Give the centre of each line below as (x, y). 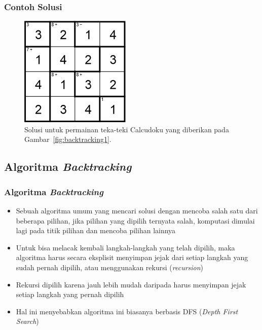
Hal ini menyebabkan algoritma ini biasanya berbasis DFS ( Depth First (127, 311)
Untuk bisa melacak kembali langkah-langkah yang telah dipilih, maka (125, 247)
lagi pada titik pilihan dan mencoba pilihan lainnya (96, 230)
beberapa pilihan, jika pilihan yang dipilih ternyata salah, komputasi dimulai (135, 220)
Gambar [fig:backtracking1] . (68, 139)
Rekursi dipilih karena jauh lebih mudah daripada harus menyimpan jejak (131, 284)
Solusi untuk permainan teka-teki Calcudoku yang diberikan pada (127, 129)
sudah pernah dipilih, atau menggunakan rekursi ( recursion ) (110, 267)
